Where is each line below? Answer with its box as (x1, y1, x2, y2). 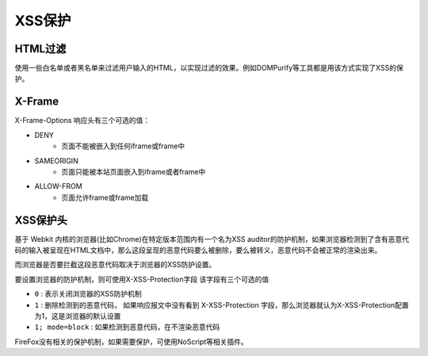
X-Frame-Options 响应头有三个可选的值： (14, 116, 151, 125)
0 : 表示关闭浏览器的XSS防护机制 (34, 289, 142, 299)
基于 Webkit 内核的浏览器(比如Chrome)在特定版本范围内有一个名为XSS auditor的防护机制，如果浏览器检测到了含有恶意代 (14, 234, 410, 243)
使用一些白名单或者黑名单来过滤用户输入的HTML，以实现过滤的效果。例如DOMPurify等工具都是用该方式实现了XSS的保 (14, 63, 403, 73)
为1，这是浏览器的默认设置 (34, 311, 121, 320)
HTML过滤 (14, 42, 67, 56)
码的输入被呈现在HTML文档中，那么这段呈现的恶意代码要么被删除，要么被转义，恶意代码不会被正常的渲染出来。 (14, 246, 382, 255)
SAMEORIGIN (34, 155, 78, 166)
